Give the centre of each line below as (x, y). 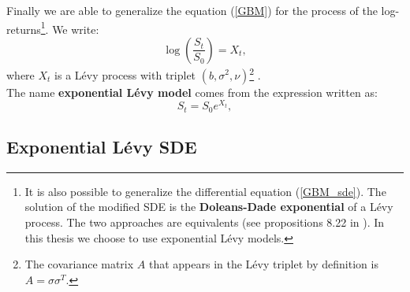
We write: (76, 29)
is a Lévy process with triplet (125, 74)
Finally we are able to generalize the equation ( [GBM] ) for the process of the (192, 10)
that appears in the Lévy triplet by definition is (263, 264)
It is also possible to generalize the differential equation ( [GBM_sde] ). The (205, 191)
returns (24, 29)
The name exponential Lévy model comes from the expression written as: (192, 92)
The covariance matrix (79, 264)
